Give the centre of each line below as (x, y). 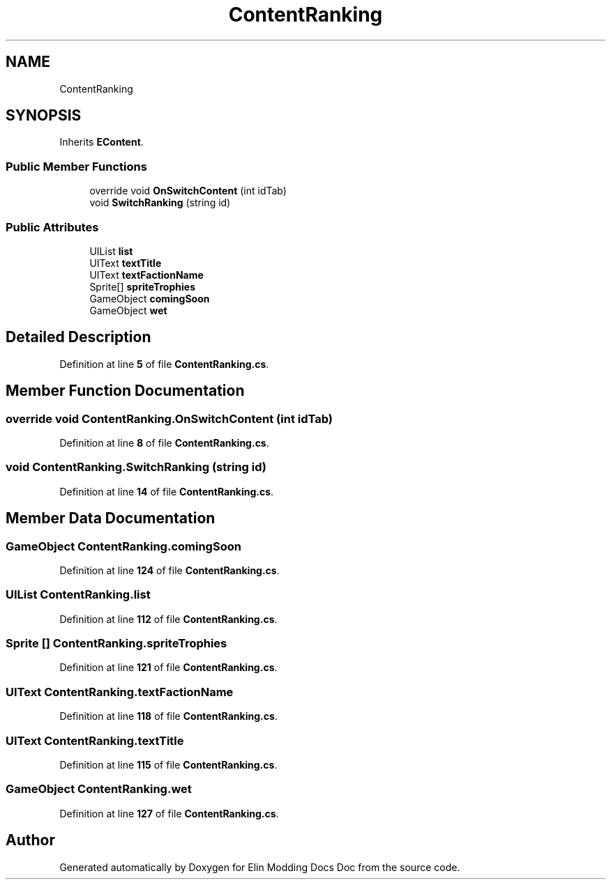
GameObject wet (128, 310)
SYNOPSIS (44, 116)
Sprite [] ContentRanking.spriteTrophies (116, 644)
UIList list (111, 251)
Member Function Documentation (125, 391)
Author (30, 840)
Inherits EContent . (101, 142)
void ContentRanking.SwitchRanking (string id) (136, 467)
